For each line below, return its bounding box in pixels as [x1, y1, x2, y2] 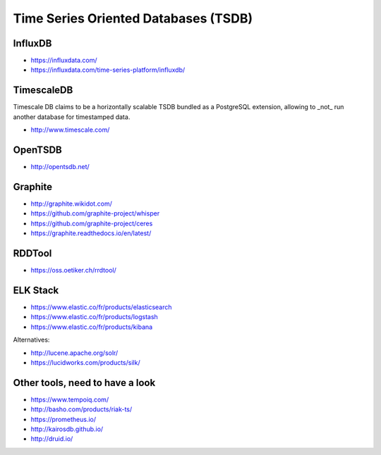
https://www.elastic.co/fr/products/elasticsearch [30, 303, 172, 311]
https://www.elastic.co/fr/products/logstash [30, 313, 158, 321]
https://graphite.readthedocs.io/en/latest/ [30, 229, 152, 237]
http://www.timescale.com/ [30, 125, 110, 134]
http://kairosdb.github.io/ [30, 425, 104, 433]
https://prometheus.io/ [30, 415, 97, 423]
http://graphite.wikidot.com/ [30, 199, 112, 208]
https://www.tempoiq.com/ [30, 395, 109, 404]
